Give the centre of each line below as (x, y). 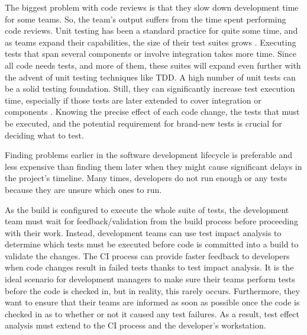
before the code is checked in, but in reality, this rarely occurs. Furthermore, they (152, 290)
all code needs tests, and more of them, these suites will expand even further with (153, 65)
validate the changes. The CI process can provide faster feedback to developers (147, 255)
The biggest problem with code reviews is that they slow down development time (152, 7)
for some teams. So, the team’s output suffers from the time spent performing (146, 19)
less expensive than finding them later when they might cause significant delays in (153, 166)
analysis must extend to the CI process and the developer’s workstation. (135, 325)
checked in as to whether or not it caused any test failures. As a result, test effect (152, 313)
